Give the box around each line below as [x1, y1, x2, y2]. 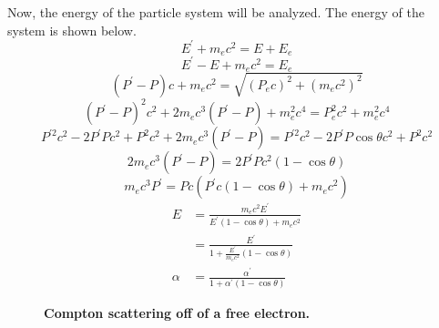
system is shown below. [7, 20, 137, 39]
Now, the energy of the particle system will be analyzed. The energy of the [7, 3, 424, 21]
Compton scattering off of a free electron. [44, 303, 311, 323]
